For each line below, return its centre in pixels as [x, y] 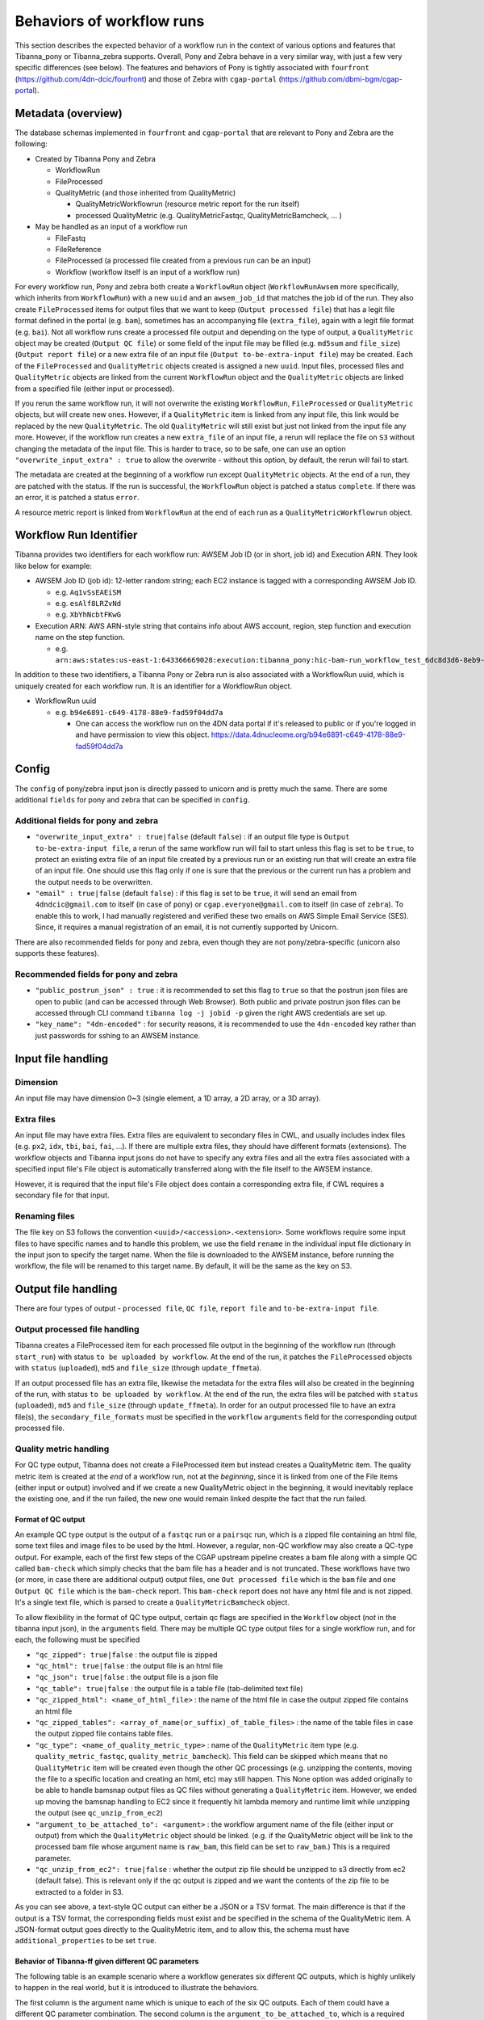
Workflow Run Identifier [76, 535]
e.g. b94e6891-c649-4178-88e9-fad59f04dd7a [139, 712]
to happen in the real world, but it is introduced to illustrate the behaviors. [137, 1988]
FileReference [78, 249]
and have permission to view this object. [142, 734]
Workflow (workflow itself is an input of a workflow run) [148, 271]
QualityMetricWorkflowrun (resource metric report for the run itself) [188, 204]
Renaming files [45, 1216]
